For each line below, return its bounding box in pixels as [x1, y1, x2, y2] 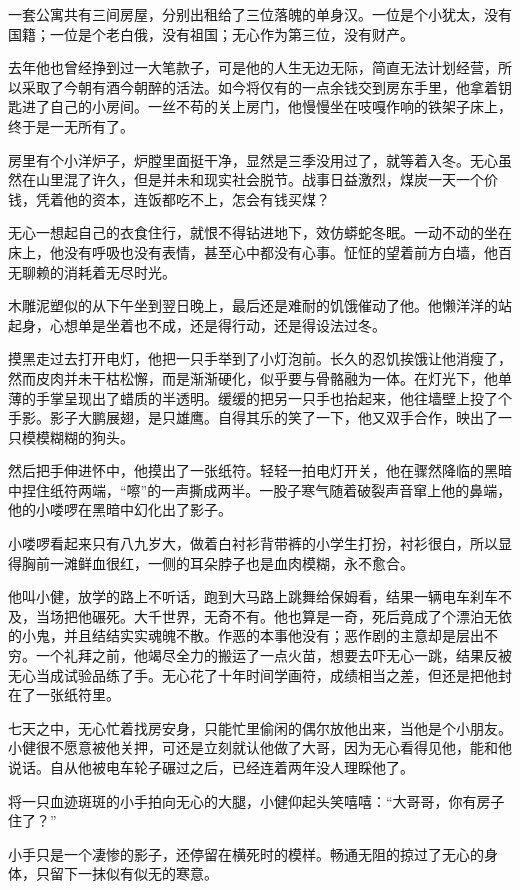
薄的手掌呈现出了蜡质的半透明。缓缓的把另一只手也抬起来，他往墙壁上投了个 [8, 387, 512, 408]
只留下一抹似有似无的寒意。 [35, 863, 218, 884]
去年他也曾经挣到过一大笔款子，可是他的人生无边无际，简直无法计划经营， [8, 57, 498, 78]
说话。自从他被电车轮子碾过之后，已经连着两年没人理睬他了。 [8, 757, 414, 777]
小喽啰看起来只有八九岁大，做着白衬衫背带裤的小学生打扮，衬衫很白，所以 [8, 533, 498, 554]
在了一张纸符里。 [8, 684, 120, 705]
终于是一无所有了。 [8, 115, 134, 136]
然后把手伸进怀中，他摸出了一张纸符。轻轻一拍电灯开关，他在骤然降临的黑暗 [8, 460, 512, 481]
